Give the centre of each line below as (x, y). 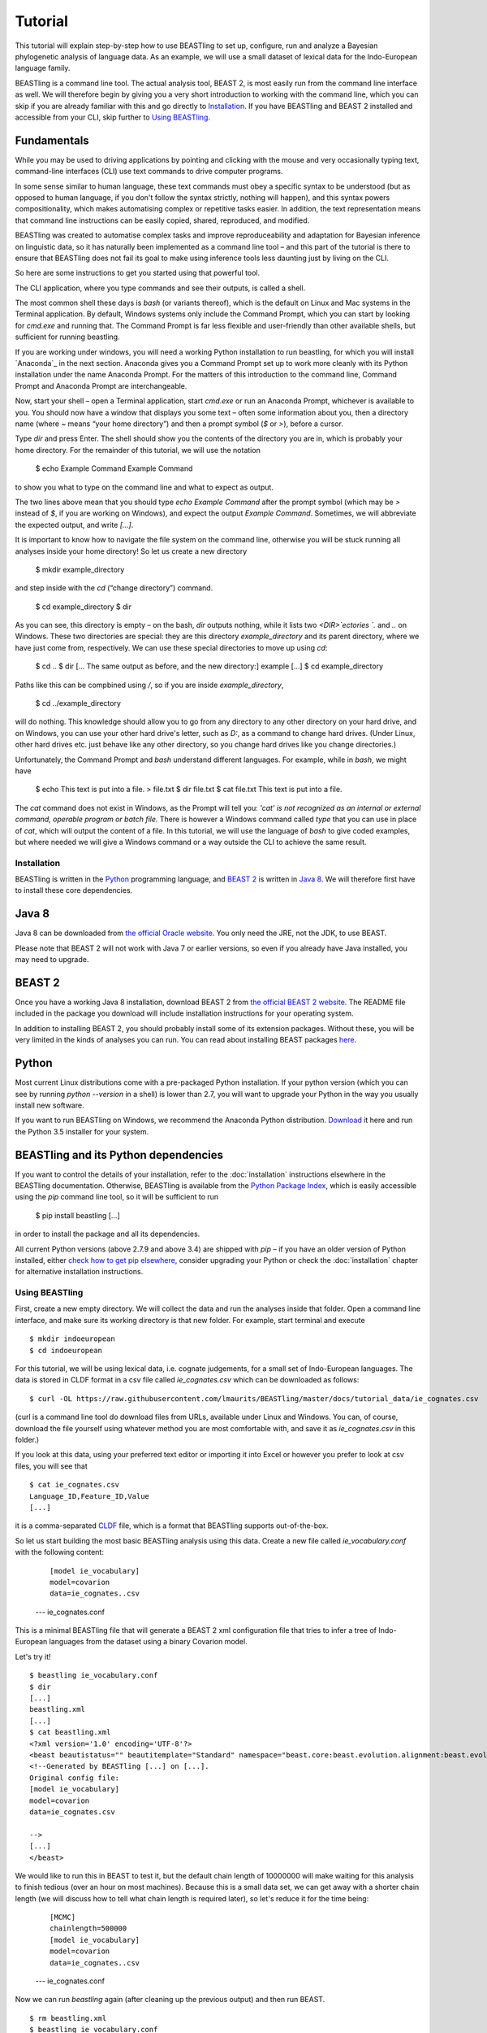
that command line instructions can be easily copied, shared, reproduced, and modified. (162, 220)
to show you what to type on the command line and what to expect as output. (144, 487)
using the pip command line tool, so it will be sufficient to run (117, 1197)
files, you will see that (52, 1466)
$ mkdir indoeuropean (72, 1339)
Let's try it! (33, 1656)
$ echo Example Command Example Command (114, 468)
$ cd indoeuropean (66, 1350)
